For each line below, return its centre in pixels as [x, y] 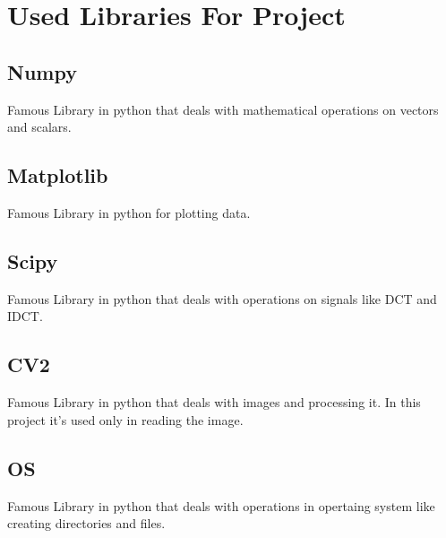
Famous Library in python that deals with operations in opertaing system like [221, 505]
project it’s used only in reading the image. [125, 419]
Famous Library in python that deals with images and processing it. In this [214, 402]
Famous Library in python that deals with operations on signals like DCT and [222, 298]
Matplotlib [58, 175]
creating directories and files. [86, 523]
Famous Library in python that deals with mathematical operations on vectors [223, 109]
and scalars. [39, 127]
